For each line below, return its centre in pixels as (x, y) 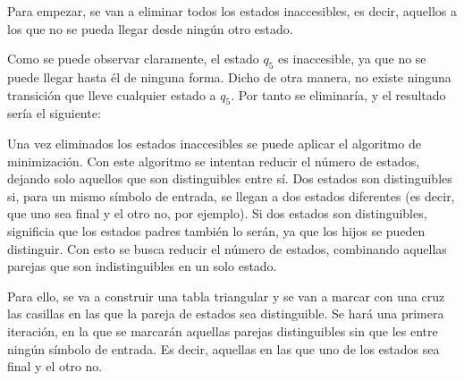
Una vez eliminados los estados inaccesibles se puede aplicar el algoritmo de (214, 143)
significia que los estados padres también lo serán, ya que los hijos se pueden (216, 230)
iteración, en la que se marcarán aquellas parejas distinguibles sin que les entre (223, 330)
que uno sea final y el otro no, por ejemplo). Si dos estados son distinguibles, (217, 213)
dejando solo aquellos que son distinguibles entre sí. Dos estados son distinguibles (230, 178)
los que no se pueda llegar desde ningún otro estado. (150, 28)
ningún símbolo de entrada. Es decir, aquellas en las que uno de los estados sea (224, 348)
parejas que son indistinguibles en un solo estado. (142, 266)
